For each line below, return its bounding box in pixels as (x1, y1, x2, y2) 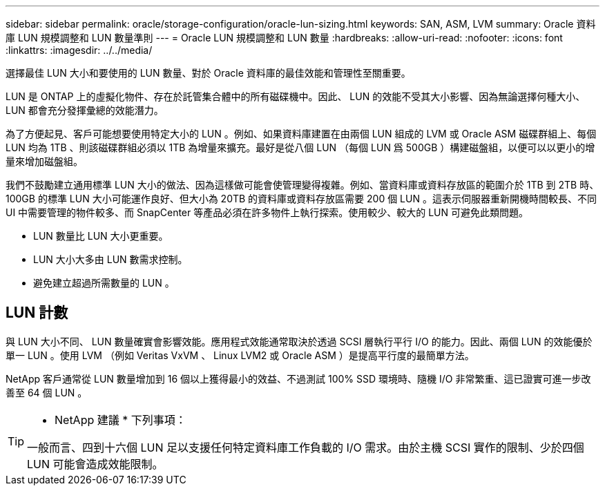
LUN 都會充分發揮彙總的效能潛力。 (6, 104, 164, 116)
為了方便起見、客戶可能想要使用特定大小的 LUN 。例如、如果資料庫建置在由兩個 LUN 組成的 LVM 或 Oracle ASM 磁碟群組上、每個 (6, 128, 597, 139)
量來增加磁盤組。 (6, 155, 83, 167)
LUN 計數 (6, 304, 68, 322)
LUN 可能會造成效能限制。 (27, 456, 164, 471)
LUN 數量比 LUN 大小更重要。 (33, 230, 169, 242)
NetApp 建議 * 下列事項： (55, 412, 186, 427)
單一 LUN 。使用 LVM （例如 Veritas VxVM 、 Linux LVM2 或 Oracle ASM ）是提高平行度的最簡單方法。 (6, 349, 474, 361)
